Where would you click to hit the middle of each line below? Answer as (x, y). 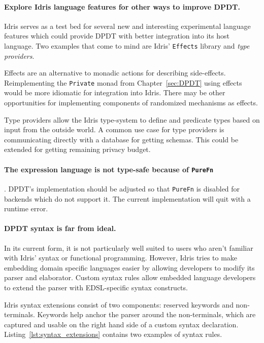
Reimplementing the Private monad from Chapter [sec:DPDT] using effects (123, 82)
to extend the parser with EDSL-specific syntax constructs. (96, 287)
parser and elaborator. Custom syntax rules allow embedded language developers (130, 277)
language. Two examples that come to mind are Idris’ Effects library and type (127, 45)
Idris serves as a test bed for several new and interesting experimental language (127, 26)
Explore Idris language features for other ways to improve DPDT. (122, 6)
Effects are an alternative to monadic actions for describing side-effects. (115, 73)
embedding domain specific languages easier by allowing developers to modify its (129, 267)
